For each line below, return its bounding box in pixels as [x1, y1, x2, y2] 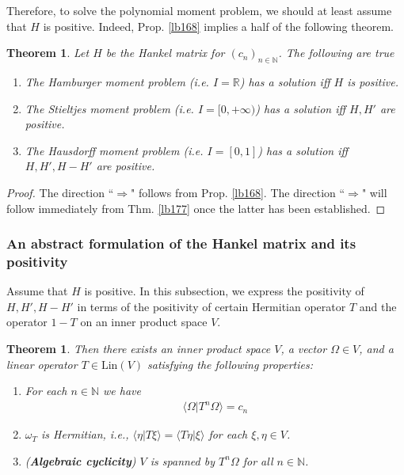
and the [359, 298, 397, 314]
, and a [359, 340, 394, 357]
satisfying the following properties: [147, 355, 314, 372]
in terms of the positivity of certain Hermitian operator [77, 298, 346, 314]
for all [242, 452, 273, 469]
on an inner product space [80, 313, 208, 330]
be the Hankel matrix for [105, 44, 225, 61]
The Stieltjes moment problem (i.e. [25, 100, 194, 116]
